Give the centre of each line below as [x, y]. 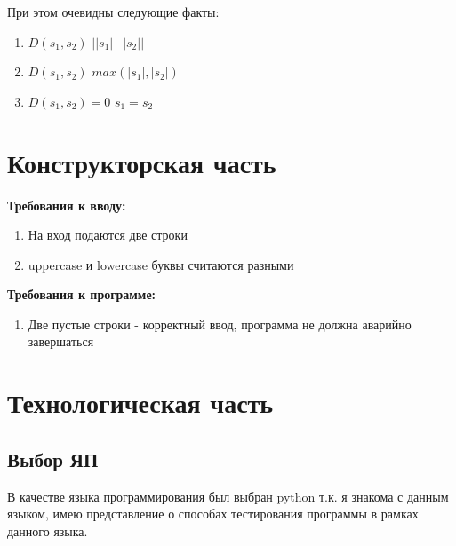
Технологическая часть [140, 403]
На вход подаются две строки [108, 235]
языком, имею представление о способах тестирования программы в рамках [213, 514]
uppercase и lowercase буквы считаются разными [161, 264]
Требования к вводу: [67, 205]
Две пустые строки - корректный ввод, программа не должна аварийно [220, 324]
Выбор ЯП [53, 459]
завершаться [61, 341]
